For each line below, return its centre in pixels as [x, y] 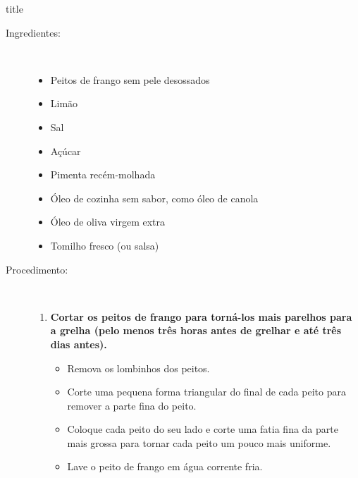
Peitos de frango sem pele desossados [130, 79]
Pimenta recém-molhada [103, 174]
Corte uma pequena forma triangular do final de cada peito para [206, 392]
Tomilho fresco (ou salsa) [105, 245]
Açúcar [66, 151]
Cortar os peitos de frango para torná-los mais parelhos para [201, 316]
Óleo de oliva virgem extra [108, 222]
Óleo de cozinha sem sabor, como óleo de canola [154, 198]
